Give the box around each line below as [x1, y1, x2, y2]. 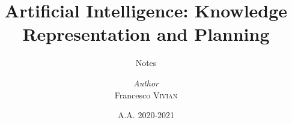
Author [133, 76, 159, 89]
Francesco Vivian [114, 88, 178, 101]
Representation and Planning [22, 22, 270, 46]
